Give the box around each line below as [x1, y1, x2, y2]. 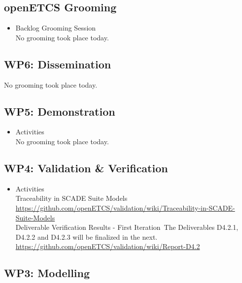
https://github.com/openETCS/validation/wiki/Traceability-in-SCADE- [15, 202, 235, 213]
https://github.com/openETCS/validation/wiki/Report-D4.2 [15, 241, 200, 252]
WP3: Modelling [4, 265, 90, 281]
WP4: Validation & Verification [4, 160, 168, 175]
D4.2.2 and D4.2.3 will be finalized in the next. [15, 231, 158, 242]
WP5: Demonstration [4, 103, 115, 119]
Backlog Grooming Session [15, 23, 96, 33]
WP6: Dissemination [4, 56, 111, 71]
